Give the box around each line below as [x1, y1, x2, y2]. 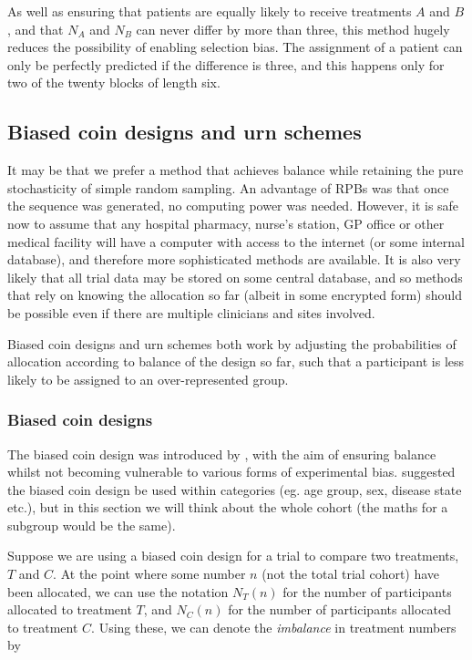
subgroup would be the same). [7, 515, 176, 534]
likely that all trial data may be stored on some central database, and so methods [7, 267, 463, 286]
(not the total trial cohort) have [262, 564, 440, 583]
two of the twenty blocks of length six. [7, 73, 221, 92]
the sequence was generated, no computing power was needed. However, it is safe [7, 196, 459, 215]
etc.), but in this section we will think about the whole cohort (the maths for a [7, 498, 448, 517]
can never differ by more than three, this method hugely [136, 19, 450, 38]
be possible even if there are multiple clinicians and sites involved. [7, 303, 375, 322]
